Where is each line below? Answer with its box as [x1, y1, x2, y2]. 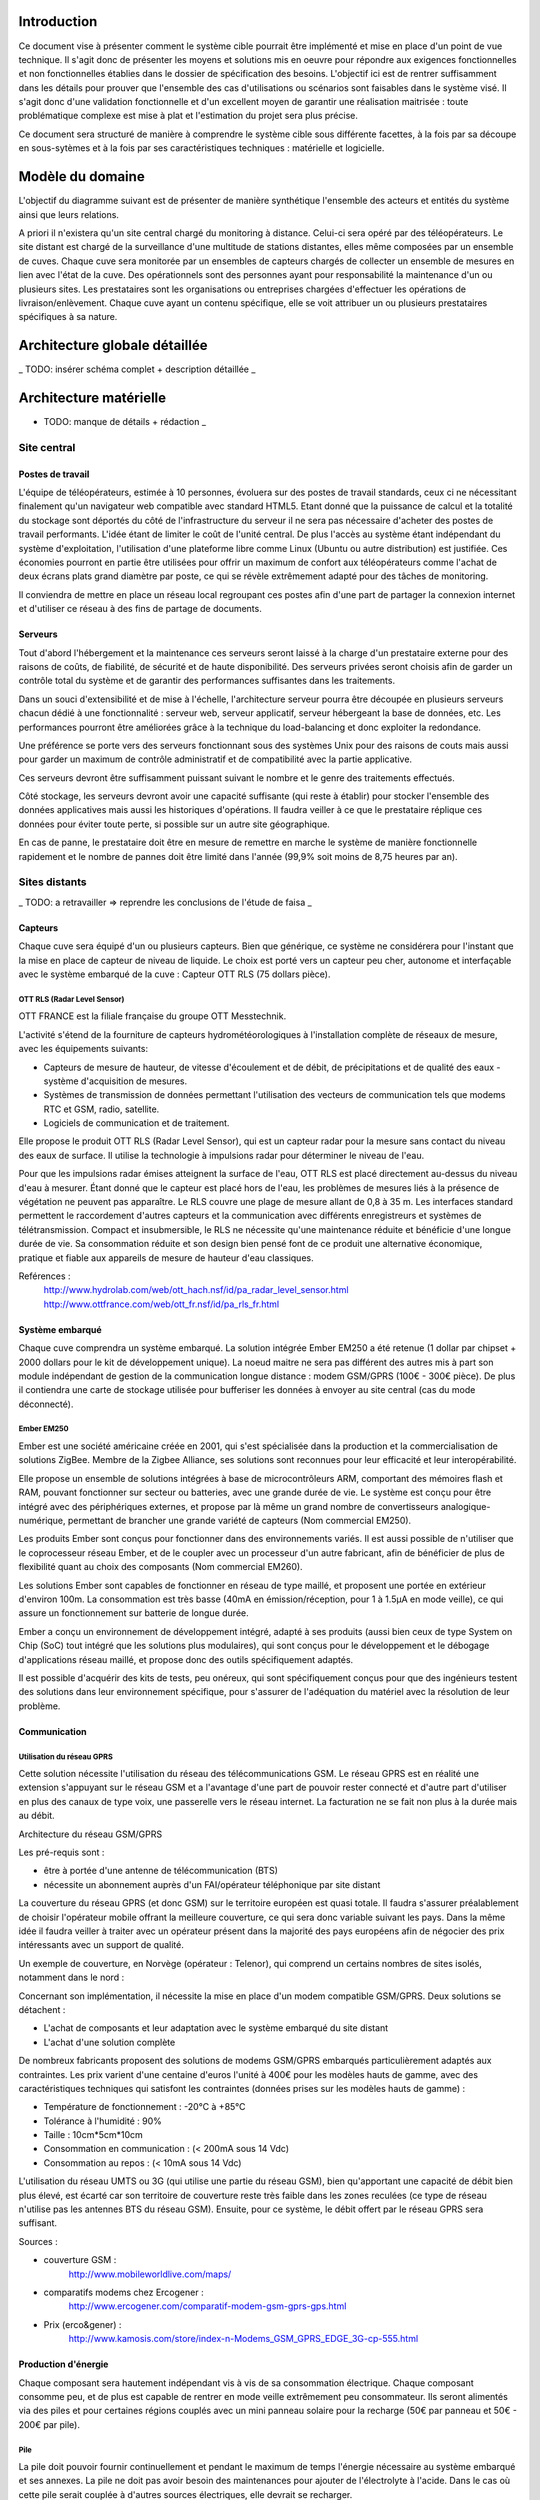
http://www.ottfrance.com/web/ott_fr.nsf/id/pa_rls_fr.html [43, 1298, 280, 1310]
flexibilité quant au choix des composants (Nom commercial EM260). [18, 1561, 304, 1573]
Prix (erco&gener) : [43, 2318, 122, 2330]
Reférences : [18, 1270, 71, 1282]
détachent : [18, 2003, 66, 2015]
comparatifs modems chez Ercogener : [43, 2286, 204, 2298]
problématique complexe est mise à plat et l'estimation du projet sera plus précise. [18, 110, 359, 122]
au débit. [18, 1810, 55, 1822]
